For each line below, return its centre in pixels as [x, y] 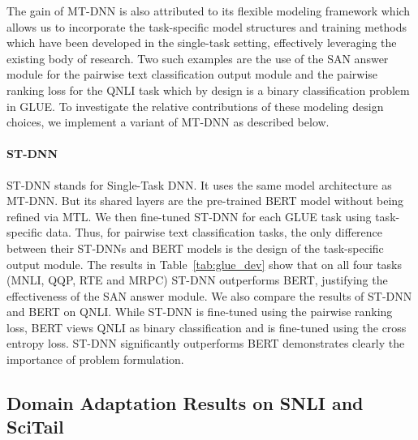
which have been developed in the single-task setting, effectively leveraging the [202, 43]
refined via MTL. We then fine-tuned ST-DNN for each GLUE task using [189, 216]
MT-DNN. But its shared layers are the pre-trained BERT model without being [205, 201]
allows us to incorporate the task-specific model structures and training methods [207, 26]
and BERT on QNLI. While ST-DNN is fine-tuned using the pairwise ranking [200, 312]
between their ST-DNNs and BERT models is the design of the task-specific [195, 248]
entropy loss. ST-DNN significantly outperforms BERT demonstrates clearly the [206, 343]
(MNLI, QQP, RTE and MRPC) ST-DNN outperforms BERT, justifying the [197, 280]
